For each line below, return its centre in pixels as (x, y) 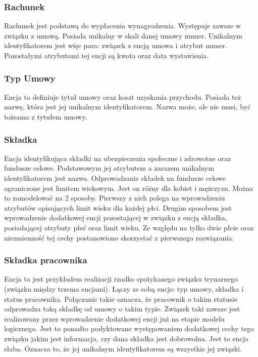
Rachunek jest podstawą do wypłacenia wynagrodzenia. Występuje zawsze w (122, 26)
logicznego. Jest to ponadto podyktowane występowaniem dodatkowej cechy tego (129, 328)
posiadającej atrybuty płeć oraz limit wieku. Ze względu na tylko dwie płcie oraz (129, 227)
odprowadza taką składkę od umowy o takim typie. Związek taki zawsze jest (122, 309)
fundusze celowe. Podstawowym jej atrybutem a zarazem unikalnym (109, 168)
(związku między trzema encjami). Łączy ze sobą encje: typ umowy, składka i (124, 288)
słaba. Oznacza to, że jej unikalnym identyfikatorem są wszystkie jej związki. (123, 348)
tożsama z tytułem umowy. (46, 116)
